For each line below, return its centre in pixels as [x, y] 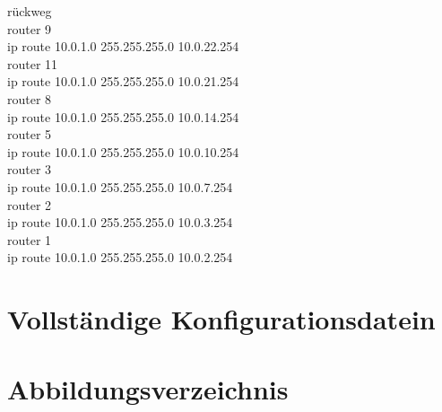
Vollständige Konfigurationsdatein [221, 319]
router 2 [30, 204]
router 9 [30, 28]
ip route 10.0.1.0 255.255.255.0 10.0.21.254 [123, 81]
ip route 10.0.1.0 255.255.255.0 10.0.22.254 [123, 46]
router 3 [30, 169]
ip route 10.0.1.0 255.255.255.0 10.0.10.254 [123, 151]
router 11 [33, 63]
